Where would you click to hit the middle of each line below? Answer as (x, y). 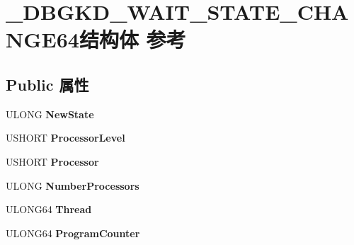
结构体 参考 (132, 39)
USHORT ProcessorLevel (65, 138)
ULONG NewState (50, 114)
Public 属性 (47, 84)
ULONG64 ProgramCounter (73, 233)
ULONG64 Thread (49, 209)
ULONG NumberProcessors (73, 185)
